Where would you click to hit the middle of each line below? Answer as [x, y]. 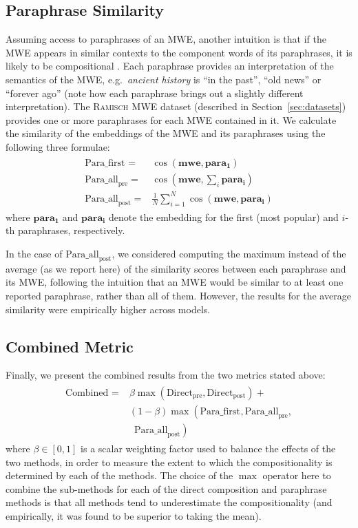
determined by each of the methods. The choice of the [119, 475]
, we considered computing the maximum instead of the [229, 253]
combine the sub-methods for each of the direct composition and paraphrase [166, 488]
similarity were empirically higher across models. [108, 309]
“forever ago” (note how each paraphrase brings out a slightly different [155, 93]
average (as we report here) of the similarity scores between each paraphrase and [176, 268]
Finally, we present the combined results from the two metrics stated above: [166, 375]
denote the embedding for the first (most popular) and [223, 217]
